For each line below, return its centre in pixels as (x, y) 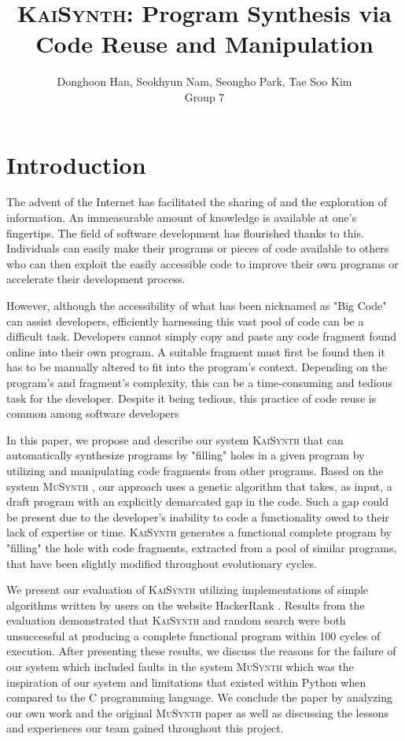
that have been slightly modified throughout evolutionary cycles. (162, 563)
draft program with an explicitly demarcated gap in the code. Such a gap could (197, 501)
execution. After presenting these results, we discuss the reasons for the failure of (201, 651)
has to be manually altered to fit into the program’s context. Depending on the (197, 367)
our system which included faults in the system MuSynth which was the (180, 667)
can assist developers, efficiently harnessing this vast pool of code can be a (185, 321)
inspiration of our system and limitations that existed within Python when (186, 682)
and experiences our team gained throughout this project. (145, 728)
